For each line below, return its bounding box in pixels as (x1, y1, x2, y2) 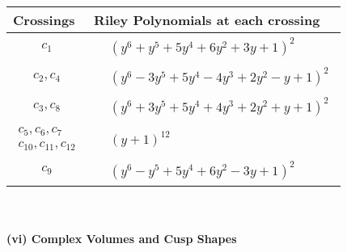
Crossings (13, 10, 75, 29)
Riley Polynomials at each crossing (94, 10, 320, 29)
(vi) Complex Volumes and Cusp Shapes (6, 230, 237, 247)
